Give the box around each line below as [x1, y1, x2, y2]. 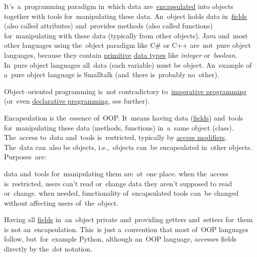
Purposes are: [4, 151, 46, 162]
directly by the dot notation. [4, 244, 93, 254]
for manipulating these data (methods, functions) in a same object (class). [4, 122, 234, 132]
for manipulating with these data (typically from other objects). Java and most [4, 30, 248, 40]
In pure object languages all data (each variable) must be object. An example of [4, 59, 252, 70]
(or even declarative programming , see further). [4, 96, 150, 106]
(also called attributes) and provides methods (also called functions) [4, 20, 213, 31]
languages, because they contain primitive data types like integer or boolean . [4, 49, 238, 60]
